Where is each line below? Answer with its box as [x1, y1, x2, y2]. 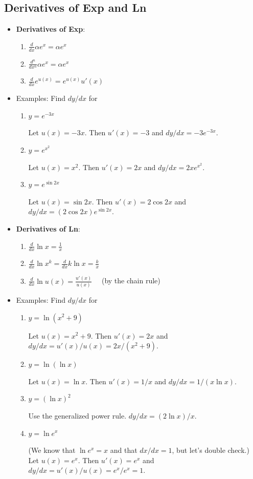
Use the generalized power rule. [28, 410, 127, 421]
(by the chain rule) [101, 275, 160, 286]
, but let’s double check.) [172, 445, 249, 455]
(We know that [28, 445, 76, 455]
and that [110, 445, 137, 455]
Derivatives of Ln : [16, 223, 80, 234]
